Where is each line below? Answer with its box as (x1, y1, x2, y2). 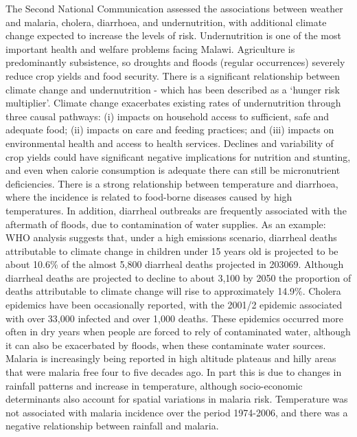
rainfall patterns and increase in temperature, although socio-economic (5, 378, 303, 392)
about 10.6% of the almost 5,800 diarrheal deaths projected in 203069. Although (5, 257, 344, 271)
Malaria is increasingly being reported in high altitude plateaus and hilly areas (5, 351, 336, 366)
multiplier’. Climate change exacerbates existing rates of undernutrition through (5, 96, 341, 110)
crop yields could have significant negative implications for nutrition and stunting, (5, 149, 351, 164)
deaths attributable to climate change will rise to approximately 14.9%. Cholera (5, 284, 341, 298)
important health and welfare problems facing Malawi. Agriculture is (5, 41, 295, 56)
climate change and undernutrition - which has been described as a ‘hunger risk (5, 82, 341, 96)
